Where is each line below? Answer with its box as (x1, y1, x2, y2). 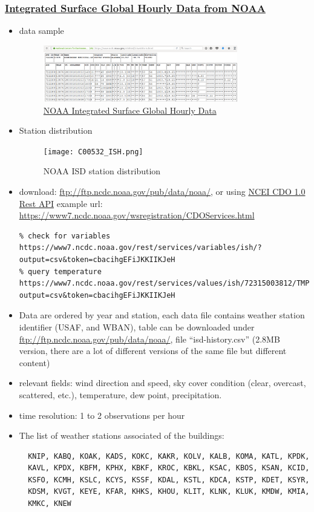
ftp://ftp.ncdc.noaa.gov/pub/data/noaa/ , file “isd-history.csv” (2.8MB (19, 332, 280, 345)
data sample (19, 24, 64, 37)
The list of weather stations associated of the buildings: (19, 429, 224, 442)
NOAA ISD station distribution (43, 165, 161, 177)
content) (19, 356, 50, 369)
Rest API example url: (19, 197, 103, 209)
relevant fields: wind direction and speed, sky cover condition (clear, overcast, (19, 376, 306, 389)
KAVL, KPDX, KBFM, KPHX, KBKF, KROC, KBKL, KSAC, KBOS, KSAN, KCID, (28, 464, 310, 473)
